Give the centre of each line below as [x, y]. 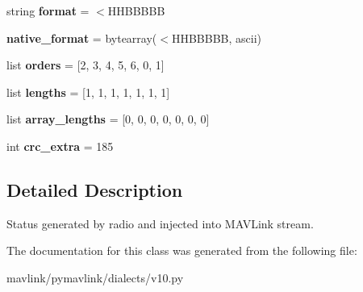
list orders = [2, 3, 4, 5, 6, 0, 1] [86, 65]
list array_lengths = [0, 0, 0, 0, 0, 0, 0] [108, 119]
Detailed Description [95, 189]
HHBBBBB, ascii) [217, 38]
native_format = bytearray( [82, 38]
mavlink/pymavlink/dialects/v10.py [95, 277]
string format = [48, 10]
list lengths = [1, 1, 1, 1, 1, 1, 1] [88, 92]
